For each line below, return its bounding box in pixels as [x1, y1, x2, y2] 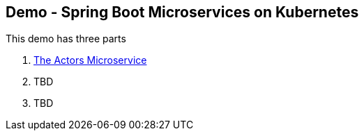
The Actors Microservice [33, 54, 147, 67]
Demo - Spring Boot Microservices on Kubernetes [6, 3, 359, 21]
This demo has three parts [6, 33, 126, 45]
